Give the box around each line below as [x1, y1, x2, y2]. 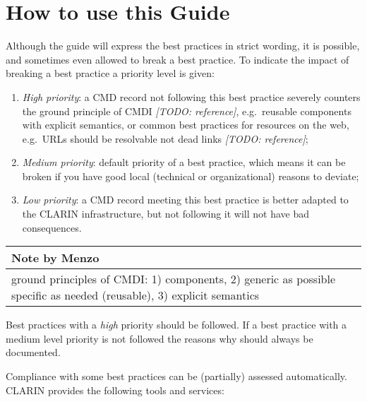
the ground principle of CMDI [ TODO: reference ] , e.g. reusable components [22, 103, 351, 118]
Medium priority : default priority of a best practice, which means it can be [22, 155, 346, 170]
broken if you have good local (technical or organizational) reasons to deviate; [22, 168, 359, 183]
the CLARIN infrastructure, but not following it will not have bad [22, 206, 310, 221]
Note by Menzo [11, 249, 100, 266]
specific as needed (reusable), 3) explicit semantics [11, 287, 260, 304]
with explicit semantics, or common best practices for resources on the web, [22, 117, 349, 132]
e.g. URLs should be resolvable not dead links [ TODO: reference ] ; [22, 131, 308, 146]
